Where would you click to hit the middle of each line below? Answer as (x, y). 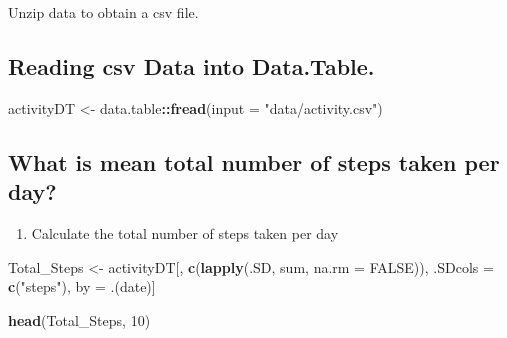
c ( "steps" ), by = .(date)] (82, 286)
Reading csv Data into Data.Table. (191, 65)
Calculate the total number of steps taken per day (185, 232)
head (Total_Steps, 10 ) (79, 319)
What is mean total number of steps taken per (254, 161)
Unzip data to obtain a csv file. (103, 12)
